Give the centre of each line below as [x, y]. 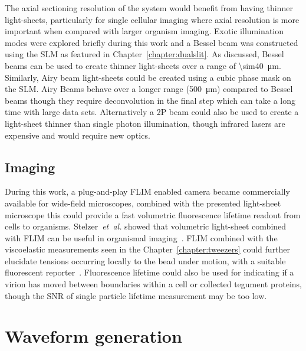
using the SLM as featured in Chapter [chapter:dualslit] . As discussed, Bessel [144, 54]
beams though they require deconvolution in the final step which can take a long [150, 100]
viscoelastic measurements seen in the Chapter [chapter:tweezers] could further [148, 249]
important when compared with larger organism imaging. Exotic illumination [144, 31]
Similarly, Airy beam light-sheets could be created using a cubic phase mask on [148, 77]
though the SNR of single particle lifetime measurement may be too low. [136, 295]
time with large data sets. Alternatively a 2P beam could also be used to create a [152, 112]
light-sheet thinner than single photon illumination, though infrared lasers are [145, 123]
